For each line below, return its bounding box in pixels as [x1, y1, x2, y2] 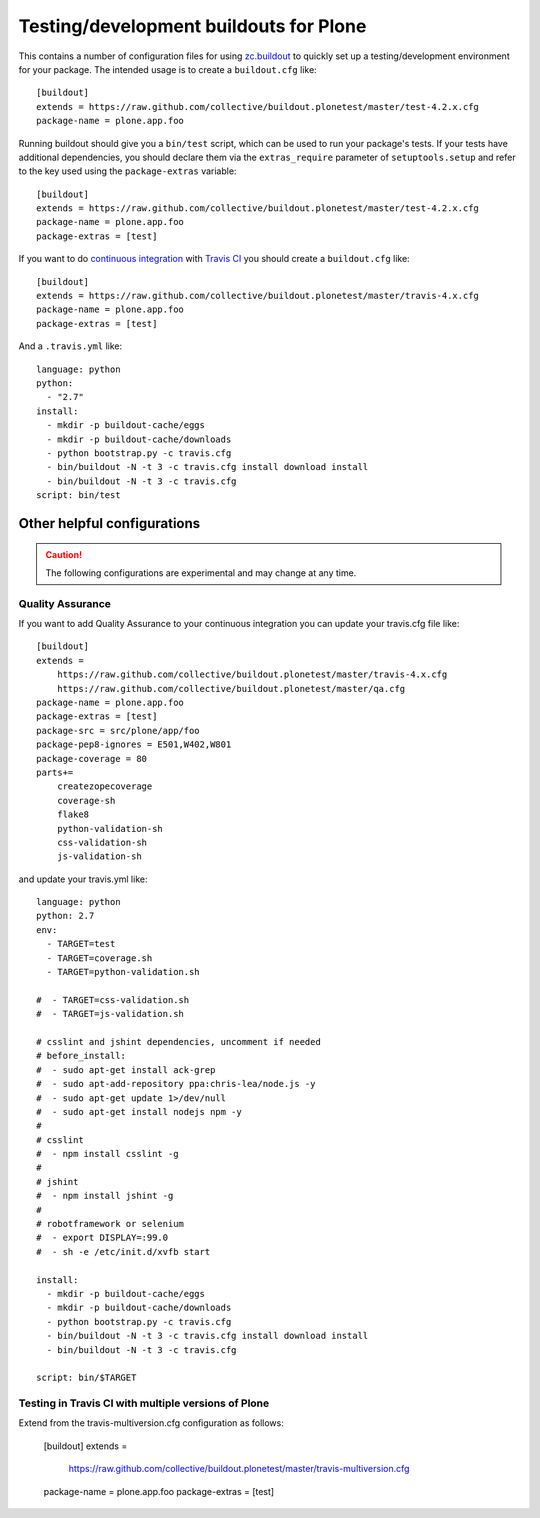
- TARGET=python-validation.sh [46, 966, 200, 978]
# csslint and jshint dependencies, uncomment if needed [36, 1036, 322, 1047]
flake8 [56, 809, 90, 820]
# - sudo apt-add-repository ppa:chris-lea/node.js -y [36, 1078, 316, 1090]
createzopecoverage [56, 781, 153, 792]
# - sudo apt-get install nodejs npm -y [36, 1106, 242, 1117]
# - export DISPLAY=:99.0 [36, 1232, 169, 1244]
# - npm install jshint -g [36, 1190, 174, 1202]
